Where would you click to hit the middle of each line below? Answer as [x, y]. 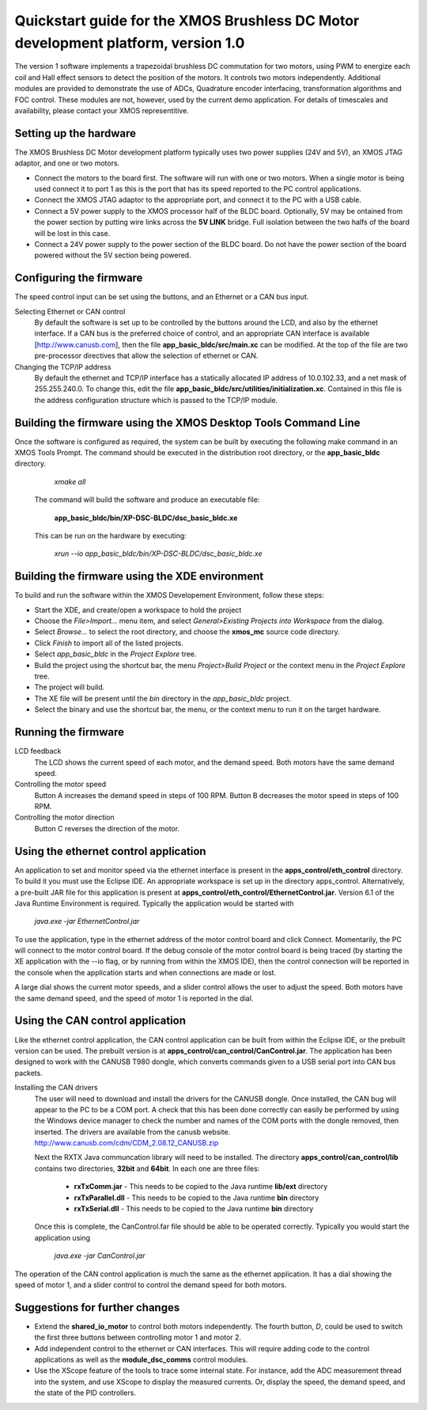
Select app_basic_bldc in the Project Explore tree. [115, 654]
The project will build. [70, 687]
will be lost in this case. [72, 233]
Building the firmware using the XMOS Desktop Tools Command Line [187, 422]
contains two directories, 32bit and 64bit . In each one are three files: [147, 1169]
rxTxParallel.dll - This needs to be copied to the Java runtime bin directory [196, 1197]
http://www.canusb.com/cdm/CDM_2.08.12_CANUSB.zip [127, 1143]
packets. [28, 1073]
